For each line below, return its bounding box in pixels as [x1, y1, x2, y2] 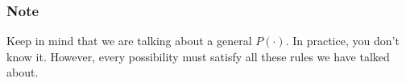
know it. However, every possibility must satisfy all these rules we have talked [6, 48, 390, 64]
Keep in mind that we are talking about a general [6, 32, 252, 49]
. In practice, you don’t [285, 32, 400, 49]
